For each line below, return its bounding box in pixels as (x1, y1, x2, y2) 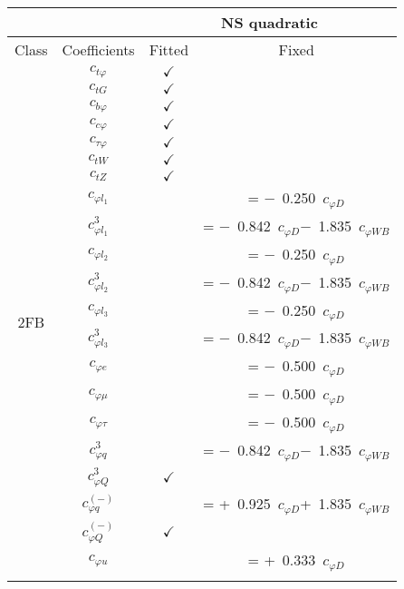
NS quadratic (221, 12, 318, 33)
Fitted (149, 39, 189, 60)
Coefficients (62, 39, 135, 60)
